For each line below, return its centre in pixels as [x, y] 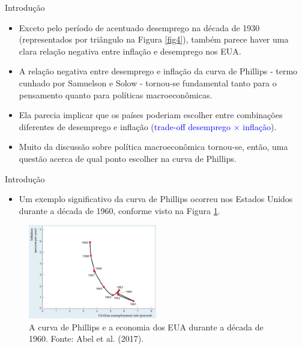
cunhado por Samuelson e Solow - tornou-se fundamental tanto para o [148, 82]
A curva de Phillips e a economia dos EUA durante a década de [146, 327]
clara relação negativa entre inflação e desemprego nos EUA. [130, 51]
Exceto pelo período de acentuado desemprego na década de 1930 [139, 27]
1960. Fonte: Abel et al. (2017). [86, 339]
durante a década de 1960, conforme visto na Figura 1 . [119, 210]
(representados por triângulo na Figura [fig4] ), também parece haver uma [154, 39]
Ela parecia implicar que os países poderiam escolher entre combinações [151, 115]
